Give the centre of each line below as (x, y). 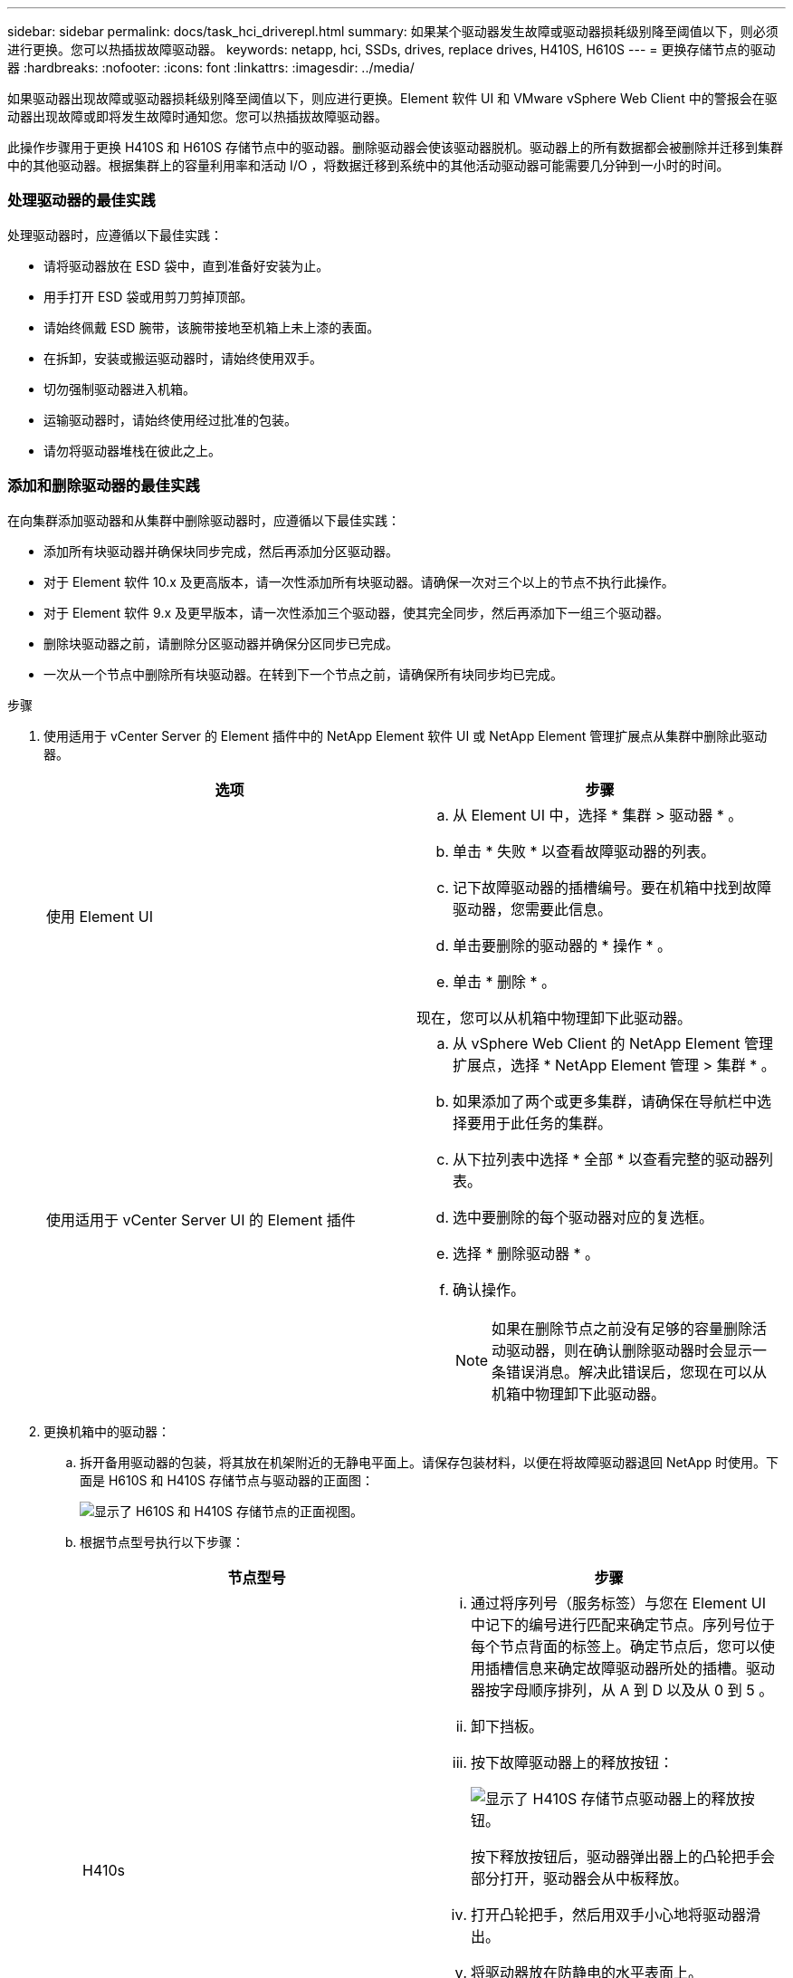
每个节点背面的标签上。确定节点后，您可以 (616, 1646)
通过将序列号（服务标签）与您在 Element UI (619, 1603)
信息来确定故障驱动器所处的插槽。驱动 (645, 1668)
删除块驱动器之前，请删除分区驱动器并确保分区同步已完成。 (221, 643)
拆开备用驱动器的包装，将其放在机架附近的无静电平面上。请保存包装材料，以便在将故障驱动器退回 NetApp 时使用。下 (429, 1462)
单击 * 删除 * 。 (505, 981)
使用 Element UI (100, 916)
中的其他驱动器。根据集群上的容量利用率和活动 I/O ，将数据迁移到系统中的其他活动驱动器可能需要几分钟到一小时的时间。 (368, 165)
